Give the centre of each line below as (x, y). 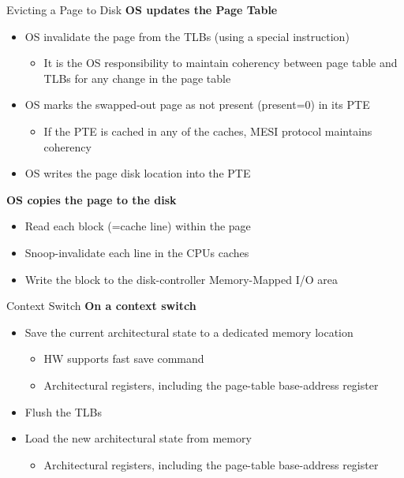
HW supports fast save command (124, 358)
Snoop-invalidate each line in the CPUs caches (137, 252)
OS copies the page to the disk (92, 199)
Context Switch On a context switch (101, 306)
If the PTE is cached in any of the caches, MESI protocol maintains (208, 131)
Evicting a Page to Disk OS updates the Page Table (142, 9)
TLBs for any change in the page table (137, 78)
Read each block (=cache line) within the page (138, 226)
